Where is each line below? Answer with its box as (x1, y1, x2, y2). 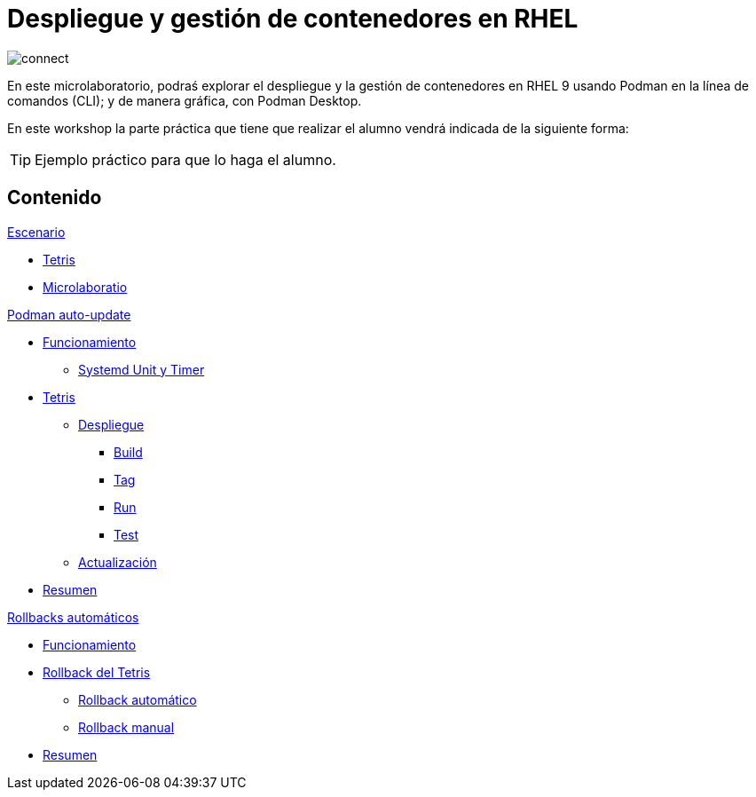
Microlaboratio (43, 279, 128, 295)
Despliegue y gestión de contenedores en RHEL (7, 4, 579, 34)
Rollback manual (78, 719, 175, 735)
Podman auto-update (7, 306, 131, 322)
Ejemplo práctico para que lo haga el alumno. (35, 150, 336, 169)
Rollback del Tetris (43, 664, 151, 680)
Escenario (7, 224, 66, 240)
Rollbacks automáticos (7, 609, 139, 625)
